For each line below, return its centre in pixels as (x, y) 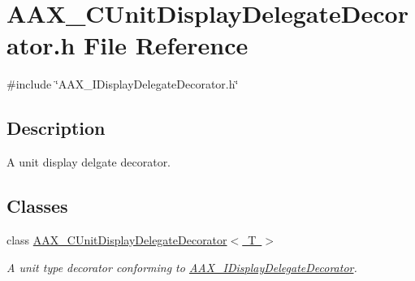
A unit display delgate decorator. (89, 162)
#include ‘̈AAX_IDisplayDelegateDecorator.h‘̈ (123, 84)
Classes (37, 206)
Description (56, 128)
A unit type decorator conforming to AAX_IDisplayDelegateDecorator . (182, 267)
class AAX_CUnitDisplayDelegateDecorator (117, 239)
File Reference (166, 45)
